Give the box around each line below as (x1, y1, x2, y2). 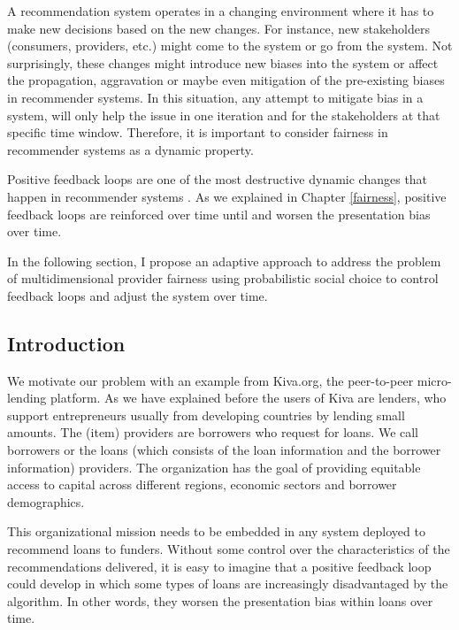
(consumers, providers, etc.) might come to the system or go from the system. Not (7, 36, 453, 55)
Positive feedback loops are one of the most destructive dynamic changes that (7, 170, 428, 188)
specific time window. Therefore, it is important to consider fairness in (7, 123, 388, 142)
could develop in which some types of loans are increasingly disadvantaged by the (7, 574, 448, 593)
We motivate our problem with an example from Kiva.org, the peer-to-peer (7, 371, 414, 389)
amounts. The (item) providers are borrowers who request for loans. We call (7, 423, 419, 442)
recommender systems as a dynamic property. (7, 140, 254, 158)
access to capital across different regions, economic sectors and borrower (7, 475, 397, 494)
